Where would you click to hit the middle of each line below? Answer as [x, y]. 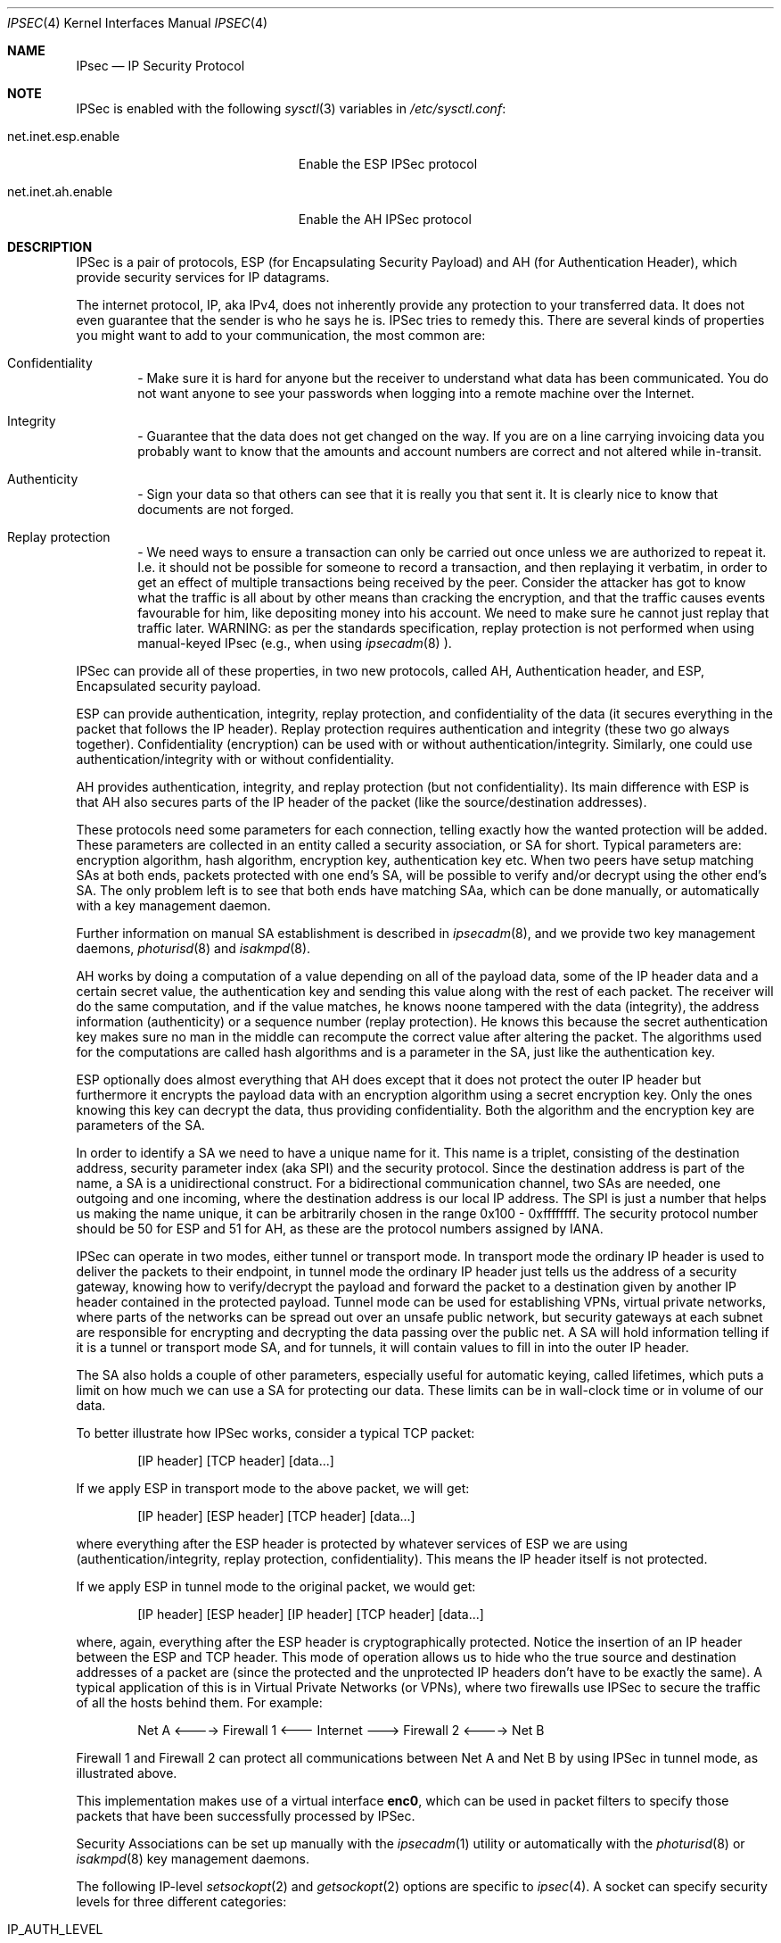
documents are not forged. [216, 509]
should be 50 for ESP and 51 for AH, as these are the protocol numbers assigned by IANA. [340, 1229]
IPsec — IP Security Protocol [160, 66]
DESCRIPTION [50, 247]
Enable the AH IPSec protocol [385, 219]
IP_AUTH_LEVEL [55, 1929]
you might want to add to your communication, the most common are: [281, 335]
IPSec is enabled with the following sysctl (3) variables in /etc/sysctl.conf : [291, 108]
